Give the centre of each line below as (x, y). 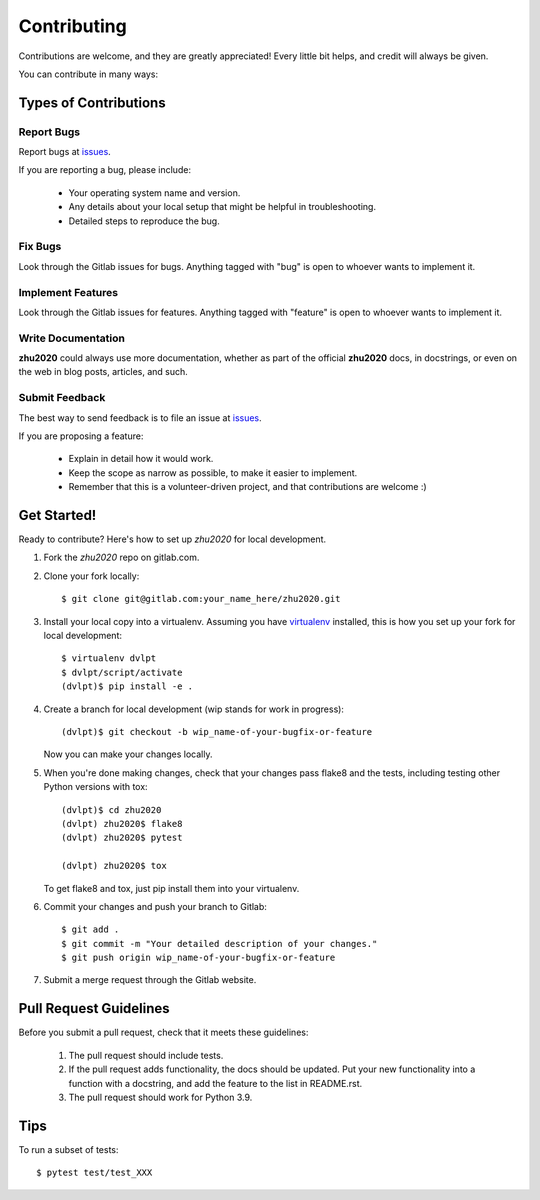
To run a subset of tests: (68, 1149)
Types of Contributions (92, 102)
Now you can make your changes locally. (128, 754)
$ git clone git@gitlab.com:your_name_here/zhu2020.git (201, 599)
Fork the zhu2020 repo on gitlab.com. (121, 557)
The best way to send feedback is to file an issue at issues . (140, 417)
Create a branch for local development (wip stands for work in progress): (194, 709)
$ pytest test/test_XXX (94, 1173)
